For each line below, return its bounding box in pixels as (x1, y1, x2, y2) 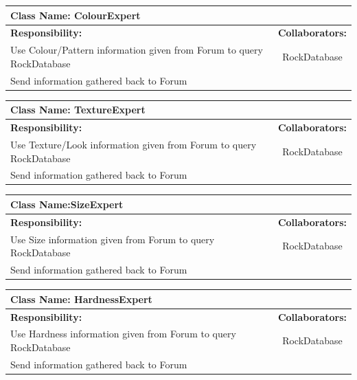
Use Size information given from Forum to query (10, 232, 215, 246)
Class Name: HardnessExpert (10, 291, 152, 306)
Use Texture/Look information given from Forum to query (10, 137, 257, 151)
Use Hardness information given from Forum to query (10, 326, 236, 341)
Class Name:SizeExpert (10, 197, 124, 211)
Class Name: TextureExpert (10, 102, 146, 117)
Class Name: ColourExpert (10, 8, 141, 22)
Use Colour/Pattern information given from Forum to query (10, 43, 263, 57)
